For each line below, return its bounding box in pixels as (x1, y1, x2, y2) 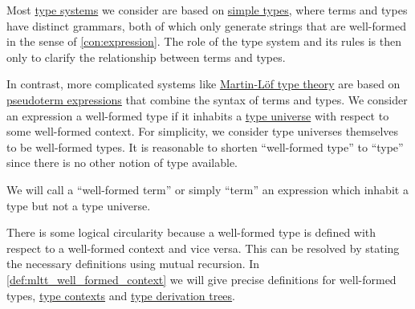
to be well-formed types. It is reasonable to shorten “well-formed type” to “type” (6, 138, 404, 155)
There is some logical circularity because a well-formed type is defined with (6, 224, 376, 241)
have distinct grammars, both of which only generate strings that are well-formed (6, 17, 406, 34)
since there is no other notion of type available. (6, 154, 238, 171)
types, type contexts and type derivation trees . (6, 287, 236, 303)
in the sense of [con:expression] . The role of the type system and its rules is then (6, 33, 401, 50)
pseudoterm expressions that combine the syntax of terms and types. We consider (6, 91, 408, 108)
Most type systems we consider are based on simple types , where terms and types (6, 2, 408, 18)
